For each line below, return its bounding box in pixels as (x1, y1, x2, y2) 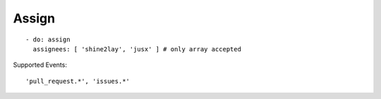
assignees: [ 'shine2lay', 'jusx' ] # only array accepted (32, 45, 241, 53)
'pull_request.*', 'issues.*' (25, 77, 131, 85)
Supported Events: (13, 60, 67, 70)
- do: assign (25, 35, 71, 44)
